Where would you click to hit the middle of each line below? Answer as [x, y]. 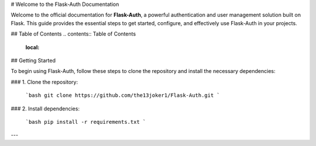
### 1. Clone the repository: [44, 82]
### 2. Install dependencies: [45, 109]
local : [32, 47]
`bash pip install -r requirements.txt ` [86, 122]
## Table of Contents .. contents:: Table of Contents [73, 34]
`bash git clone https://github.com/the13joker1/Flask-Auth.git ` [123, 95]
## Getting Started [33, 60]
